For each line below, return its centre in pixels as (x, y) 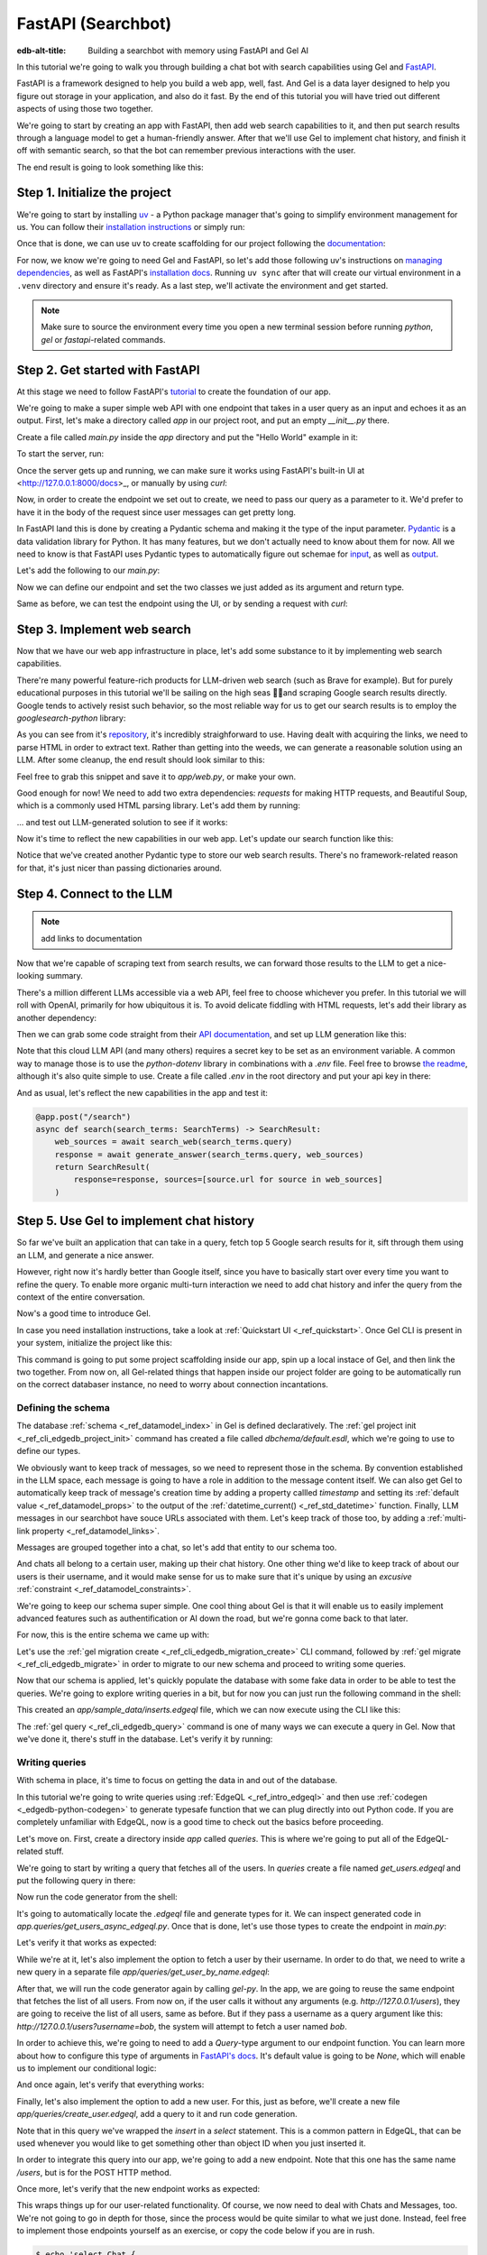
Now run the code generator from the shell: (97, 1897)
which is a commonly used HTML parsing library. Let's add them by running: (159, 805)
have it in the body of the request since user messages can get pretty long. (156, 512)
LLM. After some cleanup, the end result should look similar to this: (141, 760)
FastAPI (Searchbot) (94, 23)
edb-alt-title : (41, 51)
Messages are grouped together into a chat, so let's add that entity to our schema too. (177, 1547)
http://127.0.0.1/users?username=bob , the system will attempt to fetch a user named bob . (182, 2026)
